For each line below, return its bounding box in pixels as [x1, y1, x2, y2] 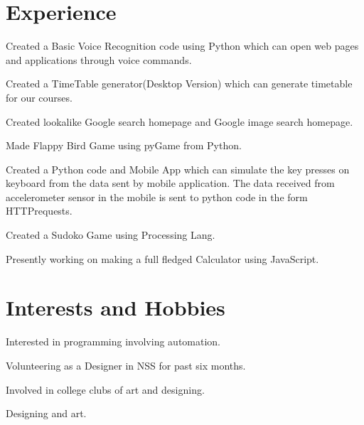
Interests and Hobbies [6, 293, 225, 322]
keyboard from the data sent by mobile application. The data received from [6, 176, 335, 190]
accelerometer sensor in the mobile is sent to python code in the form [6, 189, 308, 204]
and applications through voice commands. [6, 52, 192, 67]
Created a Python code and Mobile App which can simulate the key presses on [6, 161, 350, 176]
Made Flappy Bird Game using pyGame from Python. [6, 138, 242, 153]
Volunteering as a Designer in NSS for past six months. [6, 357, 246, 372]
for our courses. [6, 90, 73, 104]
